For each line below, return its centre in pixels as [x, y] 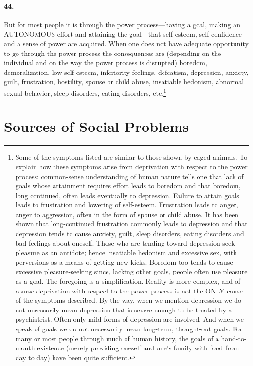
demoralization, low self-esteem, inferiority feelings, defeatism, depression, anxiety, [126, 72]
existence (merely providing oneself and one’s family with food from [138, 348]
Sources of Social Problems [97, 126]
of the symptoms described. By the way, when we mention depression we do [128, 300]
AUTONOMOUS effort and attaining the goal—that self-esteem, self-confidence [123, 34]
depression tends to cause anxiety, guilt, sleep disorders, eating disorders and [130, 233]
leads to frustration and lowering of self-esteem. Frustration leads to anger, [127, 205]
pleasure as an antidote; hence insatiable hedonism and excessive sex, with [126, 252]
